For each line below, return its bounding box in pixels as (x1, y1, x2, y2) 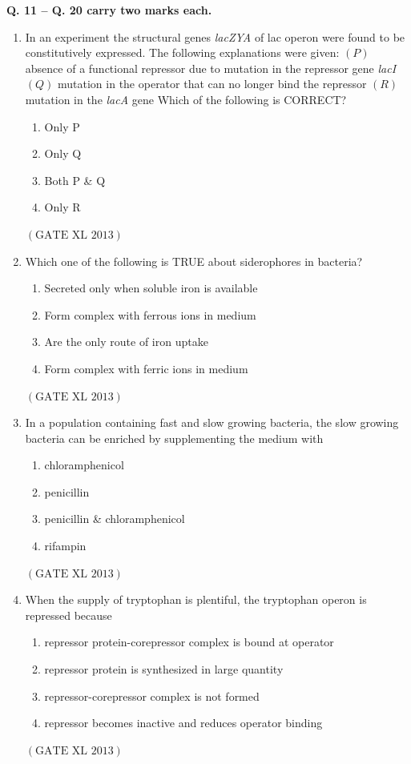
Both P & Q (44, 171, 106, 188)
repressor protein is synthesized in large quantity (44, 661, 284, 678)
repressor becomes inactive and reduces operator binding (44, 714, 323, 731)
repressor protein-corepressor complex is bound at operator (44, 633, 334, 650)
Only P (44, 118, 80, 135)
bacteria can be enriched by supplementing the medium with (25, 429, 324, 446)
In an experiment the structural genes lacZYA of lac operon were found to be (25, 28, 405, 45)
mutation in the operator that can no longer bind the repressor (58, 75, 367, 92)
